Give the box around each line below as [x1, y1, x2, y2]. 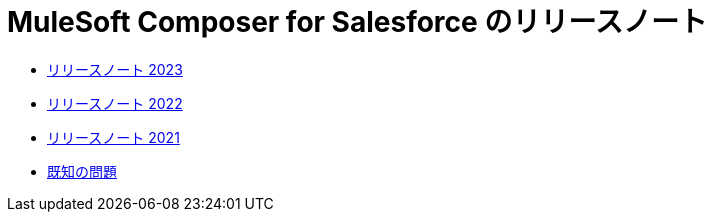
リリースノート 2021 [47, 128, 180, 146]
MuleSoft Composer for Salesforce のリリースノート [7, 5, 707, 39]
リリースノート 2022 [47, 94, 183, 112]
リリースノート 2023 [47, 60, 183, 78]
